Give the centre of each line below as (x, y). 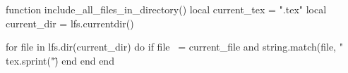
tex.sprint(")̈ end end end (60, 60)
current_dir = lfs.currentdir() (70, 23)
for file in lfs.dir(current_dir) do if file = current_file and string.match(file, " (174, 47)
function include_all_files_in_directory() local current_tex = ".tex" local (166, 9)
